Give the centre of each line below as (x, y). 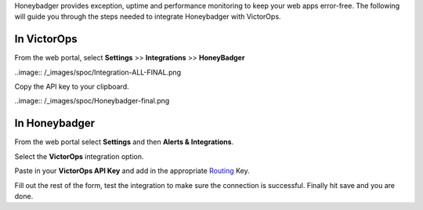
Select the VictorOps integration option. (79, 156)
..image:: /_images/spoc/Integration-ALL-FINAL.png (98, 72)
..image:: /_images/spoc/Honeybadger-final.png (92, 101)
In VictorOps (46, 39)
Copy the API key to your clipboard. (72, 87)
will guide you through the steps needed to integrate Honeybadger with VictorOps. (148, 16)
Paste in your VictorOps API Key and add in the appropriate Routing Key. (132, 171)
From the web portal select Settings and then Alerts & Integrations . (124, 142)
